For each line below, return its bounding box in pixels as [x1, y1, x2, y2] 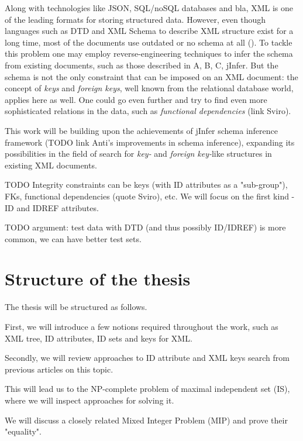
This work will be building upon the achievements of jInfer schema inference [5, 124, 278, 136]
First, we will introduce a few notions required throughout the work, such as [5, 321, 278, 332]
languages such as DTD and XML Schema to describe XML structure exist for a [5, 25, 294, 37]
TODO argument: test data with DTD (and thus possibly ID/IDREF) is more [5, 221, 286, 233]
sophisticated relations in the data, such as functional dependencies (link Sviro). [5, 105, 291, 117]
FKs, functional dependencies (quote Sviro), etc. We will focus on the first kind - [5, 190, 295, 202]
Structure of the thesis [5, 267, 191, 291]
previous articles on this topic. [5, 363, 113, 375]
